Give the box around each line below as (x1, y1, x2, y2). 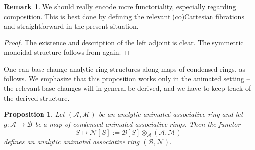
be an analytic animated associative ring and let (98, 109, 243, 119)
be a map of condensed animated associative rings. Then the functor (35, 118, 241, 129)
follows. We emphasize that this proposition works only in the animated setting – (4, 73, 250, 83)
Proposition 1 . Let (4, 109, 65, 119)
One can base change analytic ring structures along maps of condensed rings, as (4, 63, 245, 74)
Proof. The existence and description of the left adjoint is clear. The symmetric (4, 37, 244, 47)
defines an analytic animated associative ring (4, 136, 140, 147)
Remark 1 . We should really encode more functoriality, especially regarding (4, 1, 236, 11)
